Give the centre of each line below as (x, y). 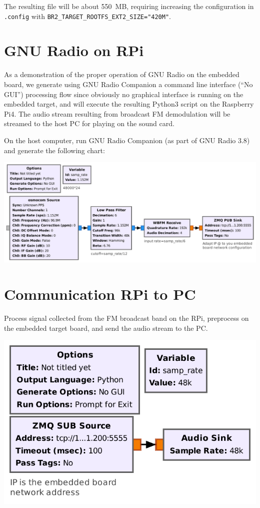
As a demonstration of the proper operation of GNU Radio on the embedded (122, 74)
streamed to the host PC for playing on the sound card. (89, 123)
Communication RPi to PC (100, 294)
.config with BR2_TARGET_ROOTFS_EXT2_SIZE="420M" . (87, 16)
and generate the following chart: (54, 150)
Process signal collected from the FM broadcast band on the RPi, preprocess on (126, 318)
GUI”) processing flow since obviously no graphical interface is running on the (124, 94)
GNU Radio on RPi (74, 50)
